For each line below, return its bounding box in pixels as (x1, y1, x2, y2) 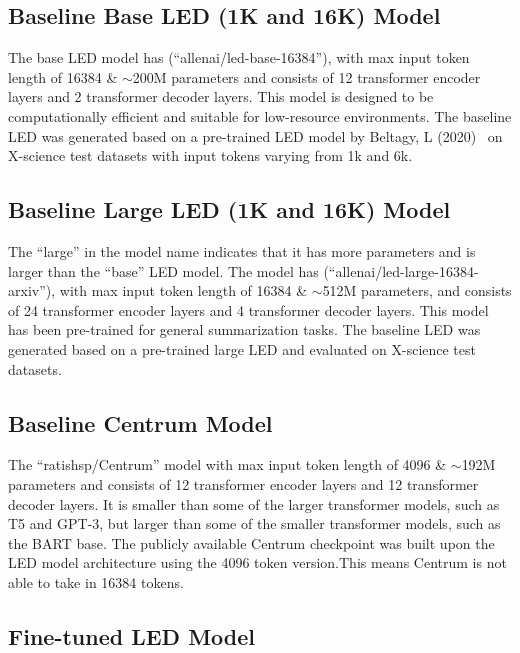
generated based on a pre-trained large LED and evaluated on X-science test (8, 338, 476, 359)
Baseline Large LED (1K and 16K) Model (8, 194, 451, 225)
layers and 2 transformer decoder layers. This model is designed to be (8, 86, 434, 107)
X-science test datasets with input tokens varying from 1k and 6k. (8, 145, 413, 166)
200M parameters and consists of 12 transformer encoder (132, 66, 481, 87)
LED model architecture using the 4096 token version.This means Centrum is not (8, 552, 507, 573)
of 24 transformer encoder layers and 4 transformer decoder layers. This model (8, 299, 489, 320)
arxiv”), (8, 280, 56, 301)
